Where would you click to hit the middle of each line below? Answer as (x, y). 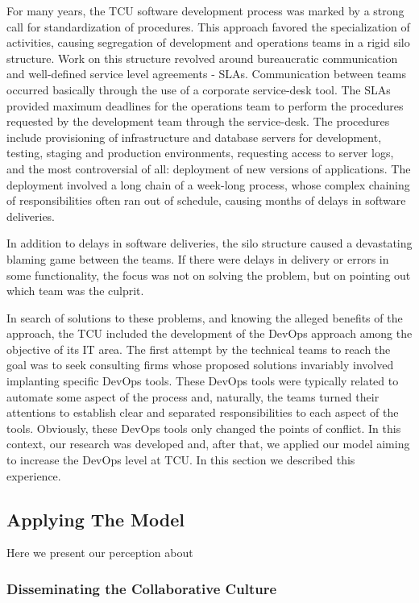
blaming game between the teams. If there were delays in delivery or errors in (198, 258)
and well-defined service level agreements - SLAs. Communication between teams (206, 74)
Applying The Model (95, 519)
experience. (34, 475)
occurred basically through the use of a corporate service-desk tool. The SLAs (199, 89)
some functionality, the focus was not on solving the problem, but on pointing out (209, 274)
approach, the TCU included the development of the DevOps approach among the (209, 333)
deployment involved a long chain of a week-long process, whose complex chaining (208, 184)
